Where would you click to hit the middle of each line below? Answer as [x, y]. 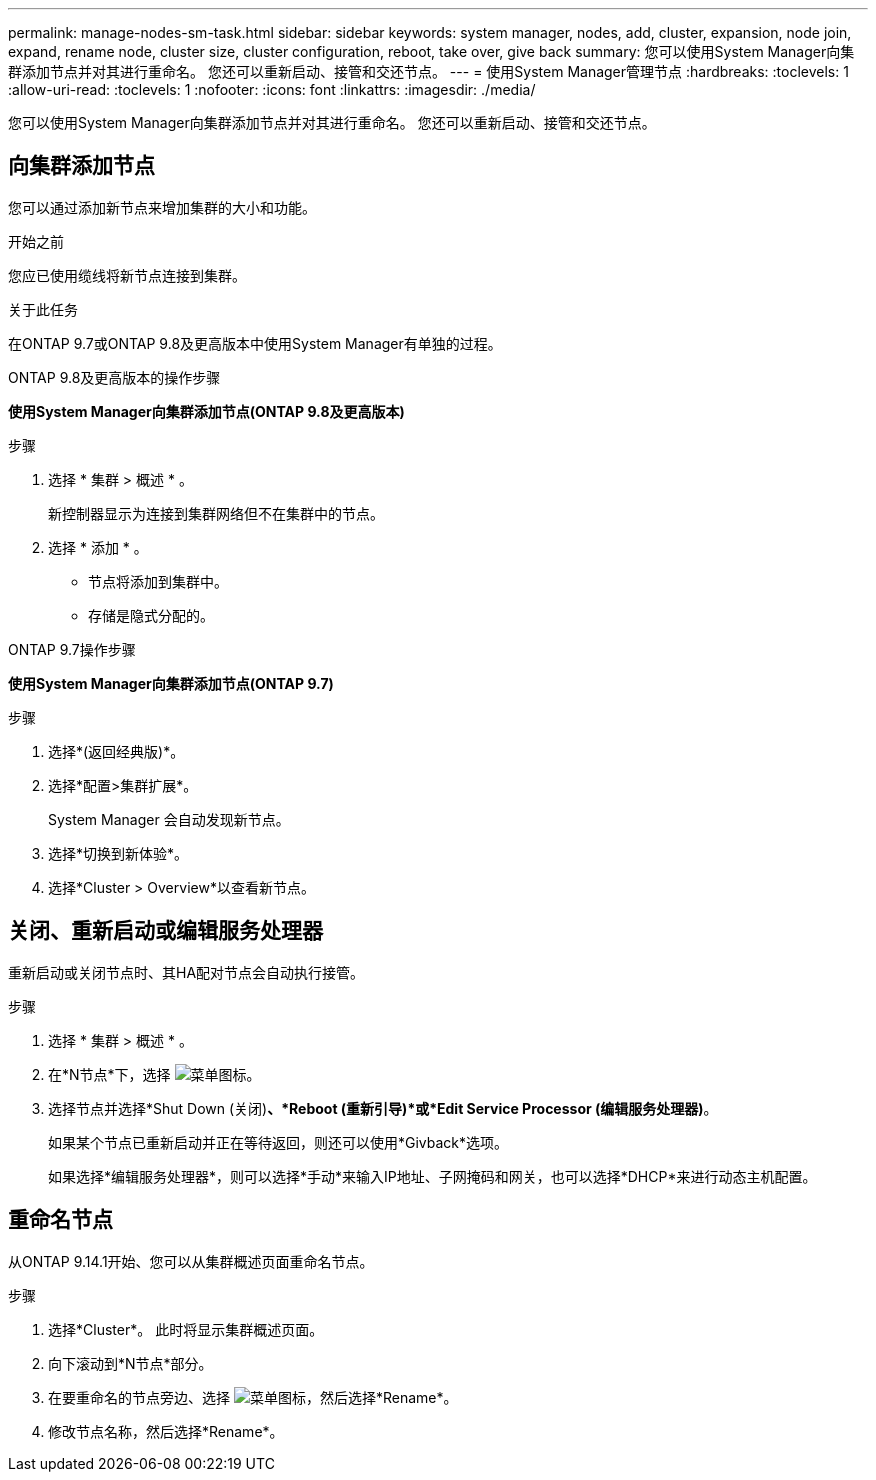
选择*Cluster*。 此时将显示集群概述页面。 [186, 1329]
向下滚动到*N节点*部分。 [130, 1363]
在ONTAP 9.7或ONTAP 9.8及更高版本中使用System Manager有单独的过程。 [255, 343]
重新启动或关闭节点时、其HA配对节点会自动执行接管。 [186, 972]
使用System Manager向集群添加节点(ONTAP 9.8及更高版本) [206, 411]
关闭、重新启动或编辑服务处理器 [165, 931]
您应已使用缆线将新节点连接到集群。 [127, 275]
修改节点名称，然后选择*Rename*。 [166, 1431]
